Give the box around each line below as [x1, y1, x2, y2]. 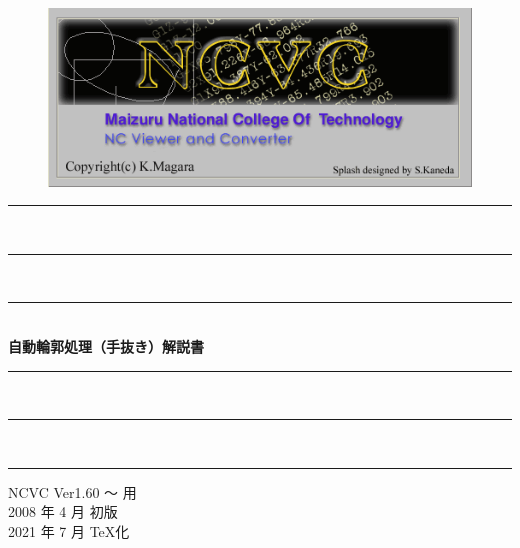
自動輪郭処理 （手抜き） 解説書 [8, 336, 204, 357]
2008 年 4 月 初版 [8, 501, 118, 522]
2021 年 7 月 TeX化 [8, 521, 130, 541]
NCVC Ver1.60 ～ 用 [8, 481, 137, 502]
